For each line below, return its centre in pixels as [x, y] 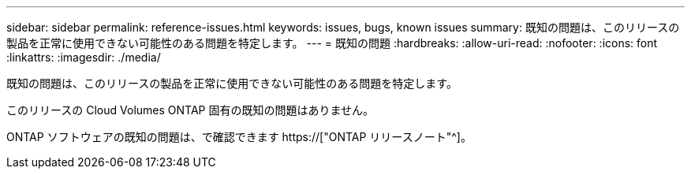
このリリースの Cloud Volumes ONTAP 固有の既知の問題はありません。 [190, 110]
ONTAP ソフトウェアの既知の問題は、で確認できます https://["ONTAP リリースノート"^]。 [239, 137]
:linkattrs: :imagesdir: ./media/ [84, 57]
